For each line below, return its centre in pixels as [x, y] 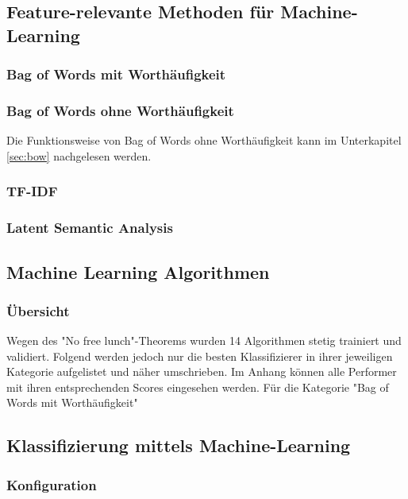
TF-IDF [32, 191]
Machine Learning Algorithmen [138, 271]
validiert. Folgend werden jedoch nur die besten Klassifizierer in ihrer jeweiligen [200, 356]
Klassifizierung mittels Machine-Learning [179, 445]
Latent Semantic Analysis [90, 228]
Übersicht [38, 310]
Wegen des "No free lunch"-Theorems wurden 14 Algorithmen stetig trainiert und [204, 340]
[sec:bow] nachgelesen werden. [79, 155]
